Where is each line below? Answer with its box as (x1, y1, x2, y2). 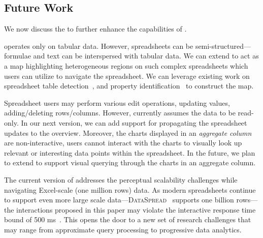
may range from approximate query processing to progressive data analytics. (4, 224, 242, 234)
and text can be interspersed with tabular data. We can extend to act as (33, 50, 259, 61)
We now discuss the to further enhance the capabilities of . (4, 23, 187, 34)
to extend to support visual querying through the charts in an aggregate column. (4, 157, 256, 168)
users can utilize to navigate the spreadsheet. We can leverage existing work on (4, 70, 250, 81)
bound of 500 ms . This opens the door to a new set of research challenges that (4, 214, 251, 225)
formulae (4, 50, 31, 61)
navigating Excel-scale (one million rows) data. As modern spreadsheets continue (4, 184, 256, 195)
